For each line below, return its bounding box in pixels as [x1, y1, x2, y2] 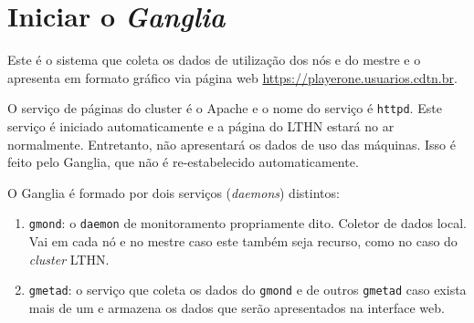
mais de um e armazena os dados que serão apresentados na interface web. [28, 297, 445, 317]
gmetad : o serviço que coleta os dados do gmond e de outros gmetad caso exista [28, 280, 467, 299]
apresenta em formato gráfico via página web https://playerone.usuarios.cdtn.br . [7, 68, 458, 87]
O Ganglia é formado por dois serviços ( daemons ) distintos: [7, 182, 340, 202]
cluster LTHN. [28, 249, 110, 268]
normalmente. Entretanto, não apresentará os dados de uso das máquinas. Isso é [7, 134, 456, 153]
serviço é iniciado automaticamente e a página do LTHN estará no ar [7, 116, 395, 135]
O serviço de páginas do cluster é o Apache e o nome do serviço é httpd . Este [7, 99, 442, 118]
